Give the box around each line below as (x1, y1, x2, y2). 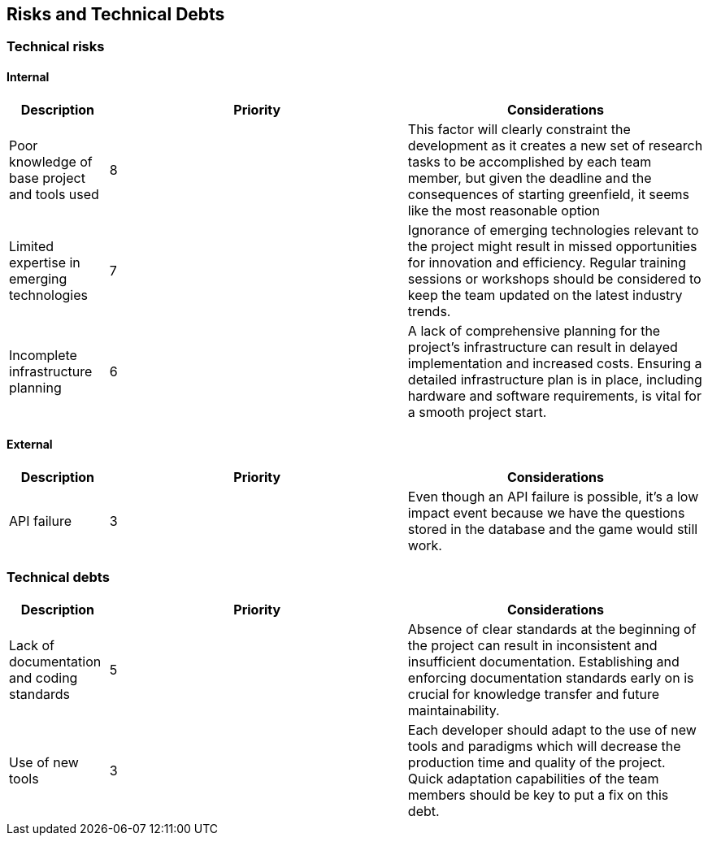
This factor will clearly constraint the (407, 120, 631, 137)
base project (9, 169, 85, 186)
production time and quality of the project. (407, 753, 666, 770)
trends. (407, 302, 451, 319)
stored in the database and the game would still (407, 520, 698, 537)
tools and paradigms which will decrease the (407, 737, 681, 754)
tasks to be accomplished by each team (407, 153, 652, 170)
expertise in (9, 254, 80, 271)
